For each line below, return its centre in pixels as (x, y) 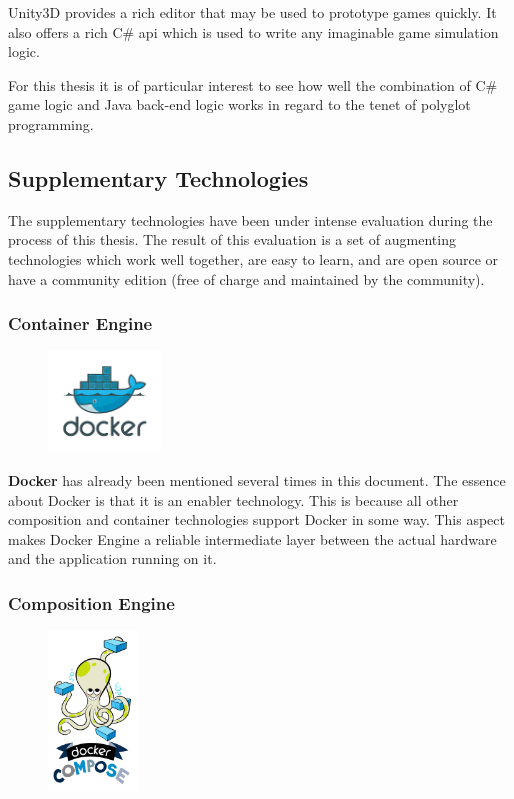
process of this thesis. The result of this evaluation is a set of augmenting (232, 239)
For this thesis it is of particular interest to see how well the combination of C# (253, 84)
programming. (51, 123)
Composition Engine (91, 602)
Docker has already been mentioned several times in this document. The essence (257, 479)
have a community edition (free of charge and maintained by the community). (246, 278)
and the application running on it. (112, 558)
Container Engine (80, 323)
